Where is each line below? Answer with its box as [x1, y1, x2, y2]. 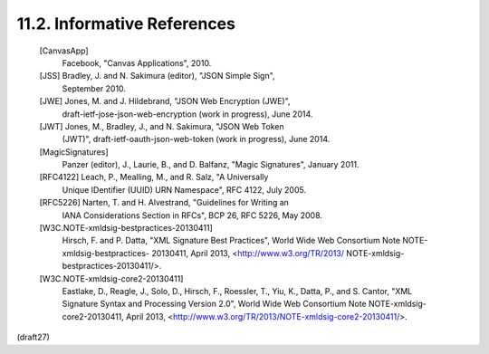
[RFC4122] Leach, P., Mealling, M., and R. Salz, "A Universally [39, 172, 269, 183]
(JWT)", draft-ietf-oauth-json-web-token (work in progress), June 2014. [62, 134, 331, 145]
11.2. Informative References [16, 14, 235, 33]
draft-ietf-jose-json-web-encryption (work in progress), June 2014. [62, 109, 313, 120]
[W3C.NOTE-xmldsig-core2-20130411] [39, 273, 184, 284]
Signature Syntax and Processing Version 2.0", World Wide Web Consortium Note [62, 299, 367, 310]
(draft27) [16, 331, 50, 343]
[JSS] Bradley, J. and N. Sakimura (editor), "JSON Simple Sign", [39, 71, 275, 81]
